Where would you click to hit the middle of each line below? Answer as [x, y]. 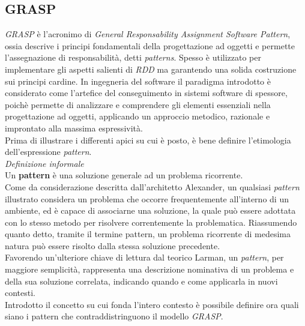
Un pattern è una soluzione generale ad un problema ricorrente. [124, 175]
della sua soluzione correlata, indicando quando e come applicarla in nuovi [141, 281]
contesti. [20, 293]
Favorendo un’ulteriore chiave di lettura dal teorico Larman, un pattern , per [144, 257]
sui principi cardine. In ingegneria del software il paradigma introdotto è [138, 81]
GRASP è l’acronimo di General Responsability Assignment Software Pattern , [148, 34]
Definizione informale [44, 163]
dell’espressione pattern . [48, 152]
